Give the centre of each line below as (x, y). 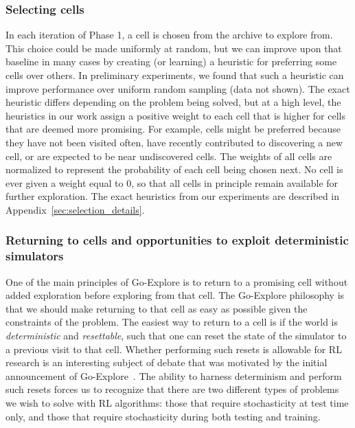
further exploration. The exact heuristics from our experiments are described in (173, 196)
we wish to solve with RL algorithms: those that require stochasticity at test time (177, 403)
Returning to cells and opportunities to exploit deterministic (177, 240)
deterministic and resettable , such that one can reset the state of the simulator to (176, 336)
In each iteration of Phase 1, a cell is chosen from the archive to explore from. (169, 35)
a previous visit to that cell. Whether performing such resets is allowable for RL (174, 349)
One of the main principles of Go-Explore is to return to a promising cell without (177, 281)
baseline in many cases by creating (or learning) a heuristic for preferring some (171, 61)
